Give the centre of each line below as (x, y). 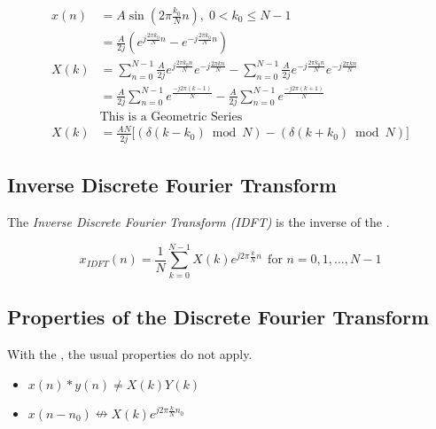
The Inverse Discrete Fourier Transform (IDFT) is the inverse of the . (199, 222)
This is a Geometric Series (171, 117)
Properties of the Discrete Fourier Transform (218, 317)
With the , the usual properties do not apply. (130, 353)
